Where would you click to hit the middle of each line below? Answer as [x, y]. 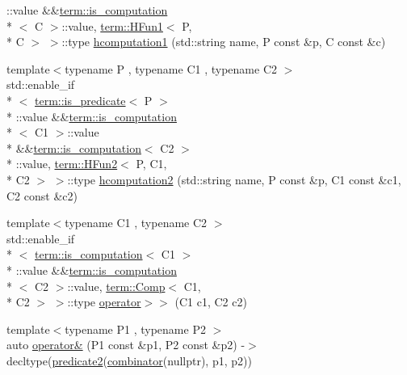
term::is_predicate [80, 100]
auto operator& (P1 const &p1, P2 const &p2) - [126, 345]
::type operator [104, 302]
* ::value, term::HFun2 [62, 164]
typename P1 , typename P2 [135, 329]
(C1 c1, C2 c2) [211, 302]
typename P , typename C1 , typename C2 [171, 68]
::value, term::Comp [116, 286]
